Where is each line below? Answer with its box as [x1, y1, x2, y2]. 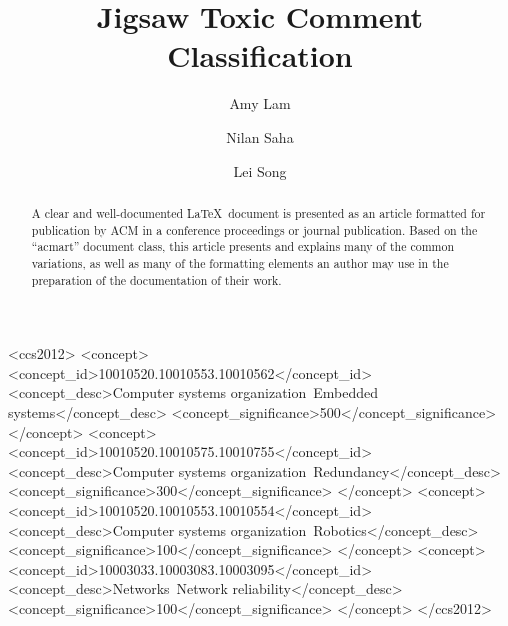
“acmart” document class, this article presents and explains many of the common [31, 238, 455, 255]
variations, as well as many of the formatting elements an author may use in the [31, 254, 449, 271]
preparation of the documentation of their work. [31, 271, 282, 288]
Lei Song [233, 160, 287, 181]
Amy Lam [229, 93, 291, 114]
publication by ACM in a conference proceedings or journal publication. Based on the [31, 221, 478, 238]
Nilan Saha [226, 126, 294, 147]
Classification [167, 35, 353, 76]
